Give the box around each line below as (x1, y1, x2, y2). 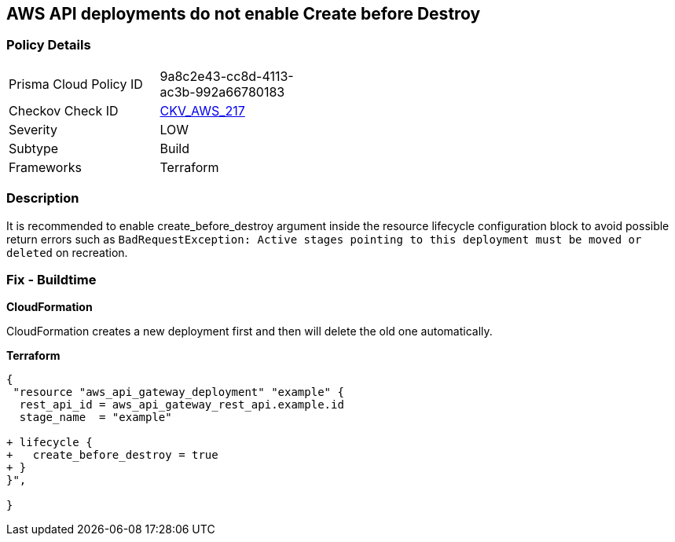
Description (6, 190, 79, 207)
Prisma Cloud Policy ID (9, 75, 143, 92)
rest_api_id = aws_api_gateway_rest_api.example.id (19, 398, 344, 412)
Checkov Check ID (9, 102, 119, 119)
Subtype (9, 140, 59, 156)
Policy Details (6, 37, 91, 53)
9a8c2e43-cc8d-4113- (160, 68, 294, 84)
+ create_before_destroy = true (6, 449, 218, 462)
